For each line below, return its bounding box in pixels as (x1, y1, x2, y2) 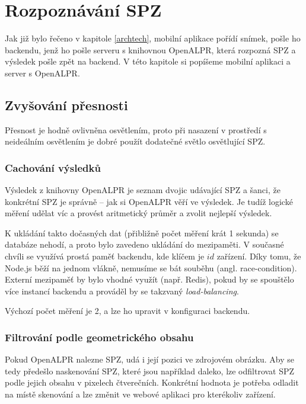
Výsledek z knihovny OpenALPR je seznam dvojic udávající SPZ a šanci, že (5, 184, 280, 196)
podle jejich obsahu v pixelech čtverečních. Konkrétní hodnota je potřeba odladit (5, 376, 299, 389)
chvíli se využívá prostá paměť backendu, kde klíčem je (5, 250, 205, 262)
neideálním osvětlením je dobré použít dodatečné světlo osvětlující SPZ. (5, 135, 266, 148)
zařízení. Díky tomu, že (216, 250, 301, 262)
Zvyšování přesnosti (5, 95, 128, 114)
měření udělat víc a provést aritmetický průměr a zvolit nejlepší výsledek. (5, 207, 272, 219)
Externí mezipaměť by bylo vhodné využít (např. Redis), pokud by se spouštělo (5, 273, 294, 286)
